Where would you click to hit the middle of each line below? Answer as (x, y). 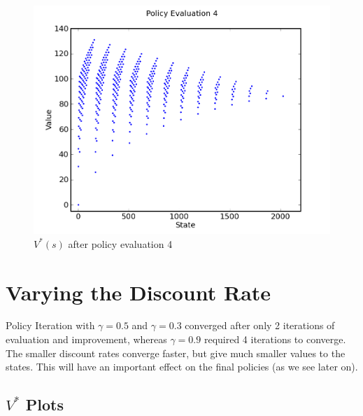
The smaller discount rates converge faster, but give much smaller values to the (176, 353)
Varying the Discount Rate (138, 292)
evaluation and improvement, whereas (86, 339)
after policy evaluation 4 (120, 243)
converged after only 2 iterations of (260, 325)
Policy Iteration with (50, 325)
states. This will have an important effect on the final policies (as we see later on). (182, 367)
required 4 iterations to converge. (275, 339)
